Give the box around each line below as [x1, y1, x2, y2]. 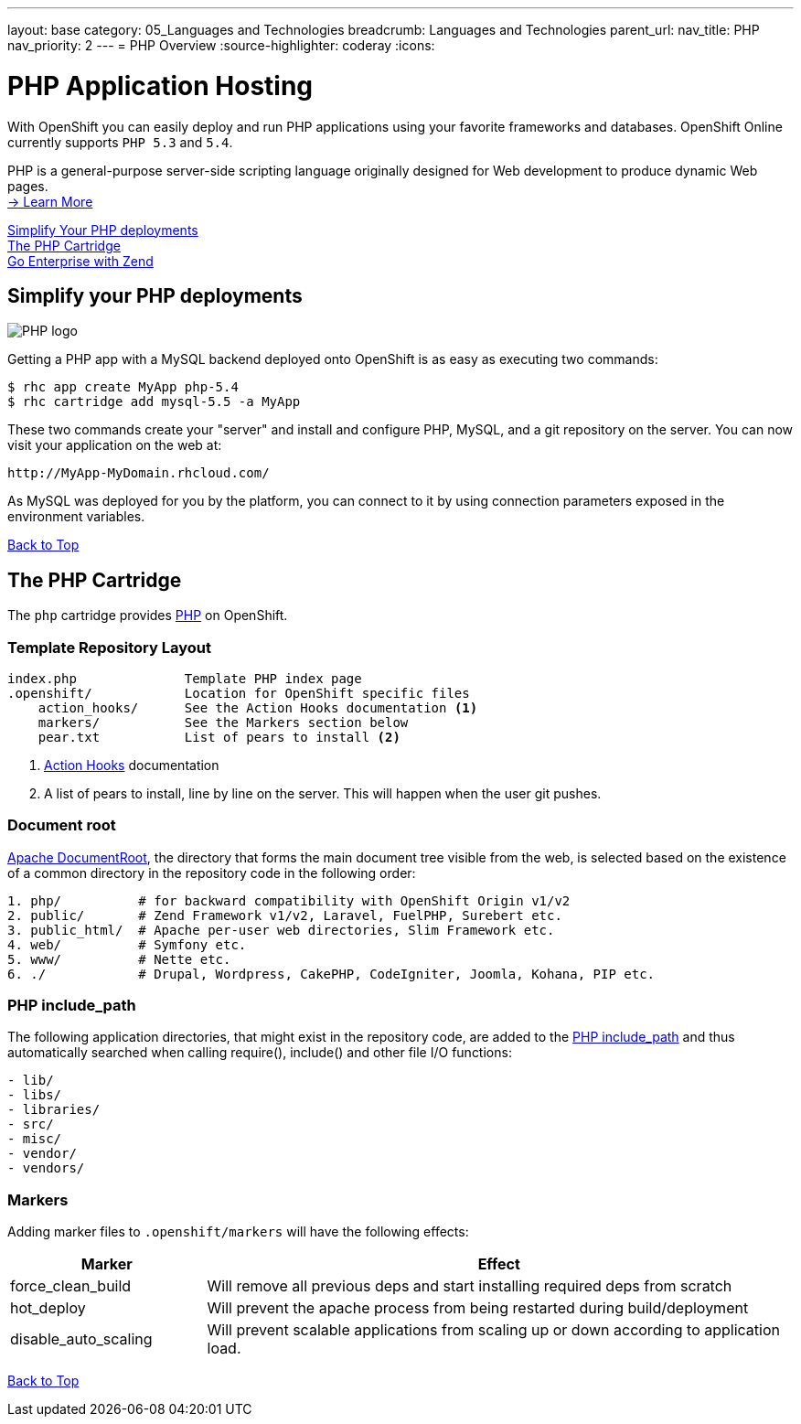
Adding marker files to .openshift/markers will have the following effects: [7, 1224, 469, 1240]
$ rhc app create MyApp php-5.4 [7, 380, 239, 395]
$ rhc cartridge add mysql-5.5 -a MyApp [7, 394, 301, 410]
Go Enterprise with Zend [7, 252, 154, 269]
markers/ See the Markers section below [37, 714, 409, 730]
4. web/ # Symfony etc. [7, 937, 247, 952]
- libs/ [7, 1087, 62, 1103]
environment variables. [7, 509, 145, 525]
